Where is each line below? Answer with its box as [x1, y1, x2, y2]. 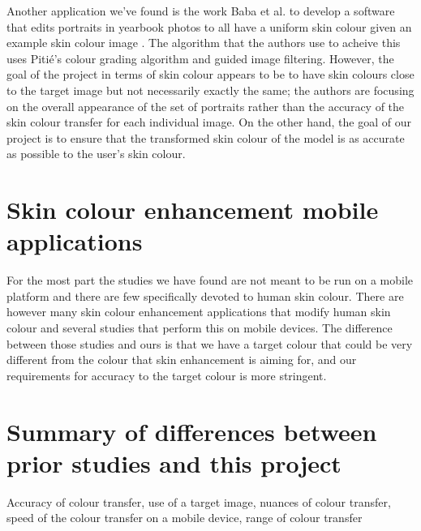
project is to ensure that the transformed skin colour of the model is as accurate [6, 129, 405, 146]
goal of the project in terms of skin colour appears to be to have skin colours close [6, 66, 415, 83]
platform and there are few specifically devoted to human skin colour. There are [6, 287, 404, 304]
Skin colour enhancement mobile [6, 193, 379, 226]
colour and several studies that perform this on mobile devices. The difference [6, 319, 393, 336]
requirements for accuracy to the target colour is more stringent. [6, 366, 327, 383]
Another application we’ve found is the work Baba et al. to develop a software [6, 2, 395, 19]
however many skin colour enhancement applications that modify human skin [6, 303, 391, 320]
